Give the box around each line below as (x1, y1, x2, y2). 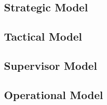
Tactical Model (4, 29, 82, 44)
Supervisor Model (4, 57, 97, 73)
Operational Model (4, 87, 103, 102)
